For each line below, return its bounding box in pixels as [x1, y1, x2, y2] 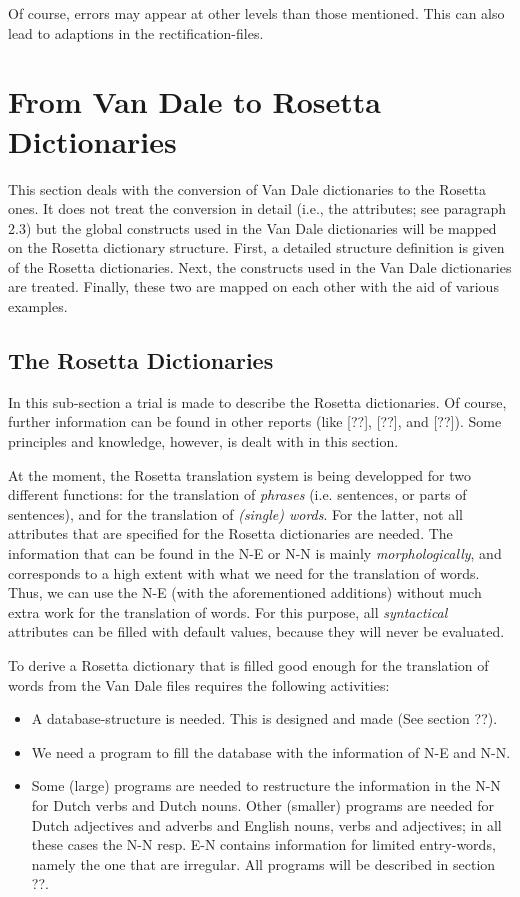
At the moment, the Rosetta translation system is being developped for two [8, 464, 472, 485]
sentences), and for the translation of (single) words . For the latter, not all [8, 503, 464, 524]
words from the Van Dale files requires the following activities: [8, 674, 390, 695]
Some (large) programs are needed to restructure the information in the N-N [31, 775, 501, 796]
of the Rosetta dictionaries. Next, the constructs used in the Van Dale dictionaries [8, 256, 512, 277]
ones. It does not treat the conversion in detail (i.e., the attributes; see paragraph [8, 198, 506, 219]
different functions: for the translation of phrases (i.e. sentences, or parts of [8, 484, 467, 505]
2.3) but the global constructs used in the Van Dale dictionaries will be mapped [8, 217, 497, 238]
